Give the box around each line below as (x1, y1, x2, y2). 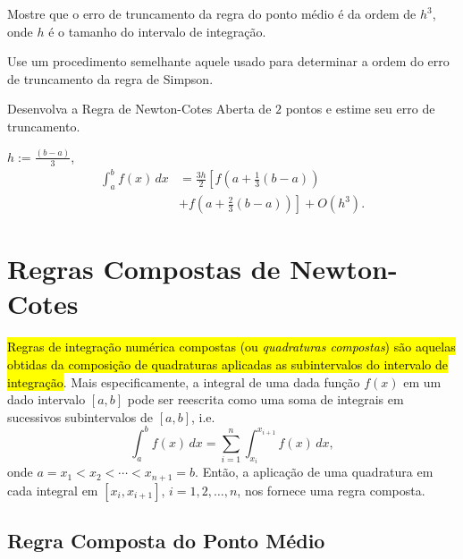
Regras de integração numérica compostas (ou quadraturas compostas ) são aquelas (7, 337, 456, 356)
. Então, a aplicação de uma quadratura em (195, 462, 434, 481)
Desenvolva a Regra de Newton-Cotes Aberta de (7, 99, 272, 118)
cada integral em (7, 480, 98, 499)
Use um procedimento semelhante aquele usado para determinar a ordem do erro (7, 52, 450, 71)
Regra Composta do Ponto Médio (7, 527, 325, 555)
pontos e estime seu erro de (285, 99, 435, 118)
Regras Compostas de (7, 250, 281, 287)
